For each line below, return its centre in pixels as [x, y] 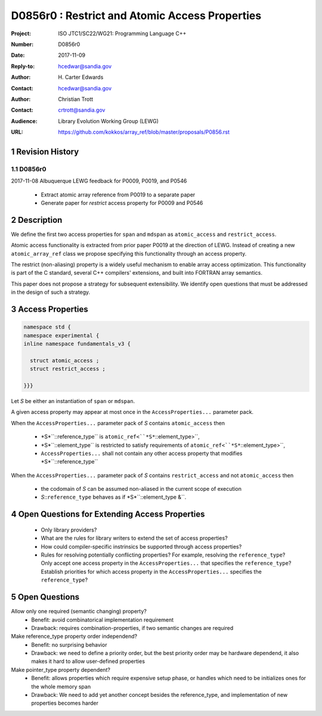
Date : [18, 55]
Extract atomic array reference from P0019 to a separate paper [118, 195]
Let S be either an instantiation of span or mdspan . [73, 401]
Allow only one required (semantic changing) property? [79, 611]
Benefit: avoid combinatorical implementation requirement [103, 620]
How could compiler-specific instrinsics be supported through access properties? [141, 546]
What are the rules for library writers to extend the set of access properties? [134, 538]
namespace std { [47, 327]
